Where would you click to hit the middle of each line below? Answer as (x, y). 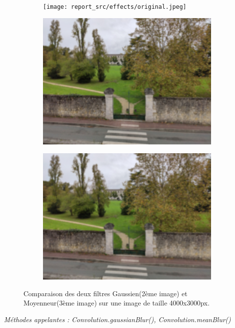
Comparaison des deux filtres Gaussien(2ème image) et (106, 293)
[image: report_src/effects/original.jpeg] (115, 7)
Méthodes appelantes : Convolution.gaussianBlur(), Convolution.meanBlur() (117, 319)
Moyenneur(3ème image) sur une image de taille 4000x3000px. (117, 303)
